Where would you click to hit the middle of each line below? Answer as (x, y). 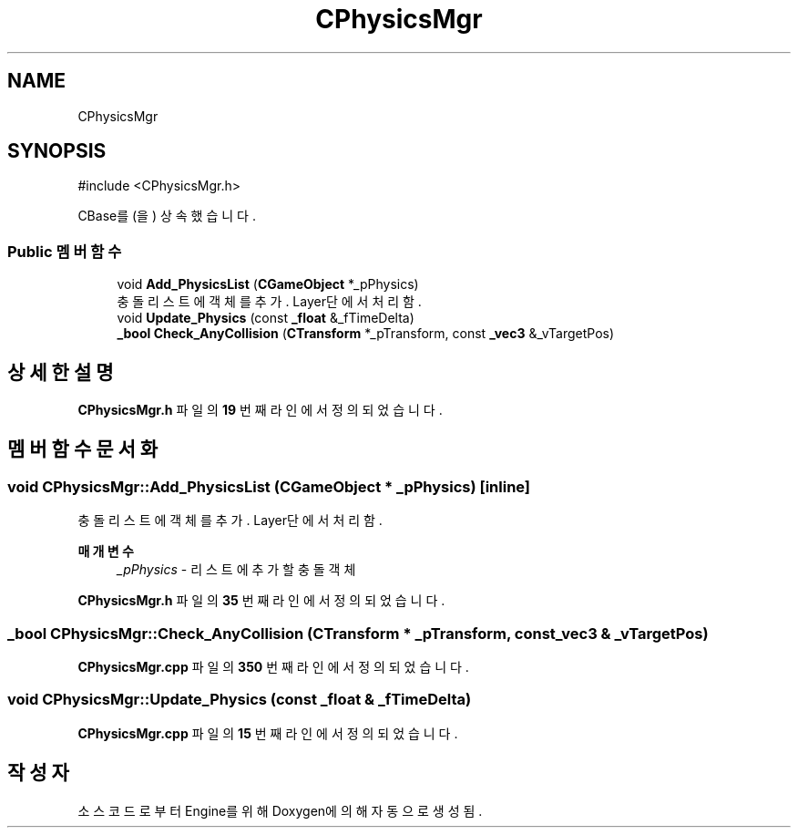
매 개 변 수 (106, 552)
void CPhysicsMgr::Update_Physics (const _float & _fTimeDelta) (240, 700)
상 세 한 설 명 (61, 372)
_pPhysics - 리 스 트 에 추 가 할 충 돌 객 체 (236, 570)
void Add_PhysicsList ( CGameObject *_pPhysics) (268, 284)
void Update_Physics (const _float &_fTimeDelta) (266, 318)
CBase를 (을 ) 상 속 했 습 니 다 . (167, 216)
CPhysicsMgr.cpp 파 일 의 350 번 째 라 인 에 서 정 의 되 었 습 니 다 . (273, 667)
